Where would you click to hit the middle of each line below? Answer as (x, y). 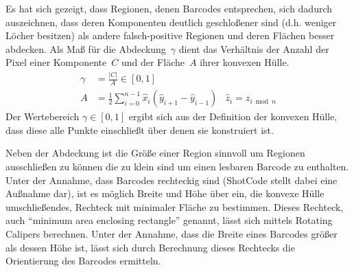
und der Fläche (153, 62)
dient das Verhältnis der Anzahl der (254, 48)
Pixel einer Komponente (56, 62)
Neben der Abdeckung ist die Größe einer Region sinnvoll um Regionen (155, 153)
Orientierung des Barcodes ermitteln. (83, 261)
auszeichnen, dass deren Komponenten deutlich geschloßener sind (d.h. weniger (171, 22)
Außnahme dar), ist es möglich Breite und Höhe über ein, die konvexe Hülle (165, 193)
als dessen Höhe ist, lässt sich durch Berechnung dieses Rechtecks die (150, 247)
